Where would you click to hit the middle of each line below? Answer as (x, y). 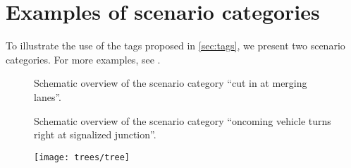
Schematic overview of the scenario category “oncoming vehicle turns (183, 120)
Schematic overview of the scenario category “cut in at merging (171, 83)
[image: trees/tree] (82, 157)
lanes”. (48, 96)
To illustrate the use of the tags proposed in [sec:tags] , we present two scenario (175, 46)
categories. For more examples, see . (83, 59)
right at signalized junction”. (95, 134)
